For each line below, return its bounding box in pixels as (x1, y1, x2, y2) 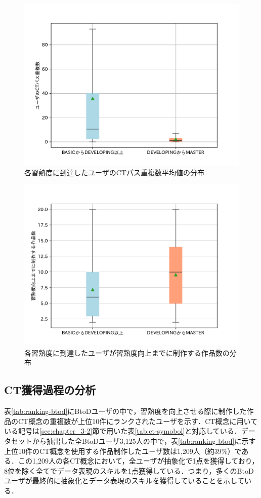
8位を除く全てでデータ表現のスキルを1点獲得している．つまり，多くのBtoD (4, 465, 254, 476)
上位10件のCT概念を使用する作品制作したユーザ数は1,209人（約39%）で (4, 445, 242, 456)
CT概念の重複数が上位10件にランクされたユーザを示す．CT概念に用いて (18, 415, 258, 426)
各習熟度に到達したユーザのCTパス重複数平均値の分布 (24, 167, 204, 177)
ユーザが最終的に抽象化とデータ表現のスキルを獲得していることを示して (4, 475, 244, 486)
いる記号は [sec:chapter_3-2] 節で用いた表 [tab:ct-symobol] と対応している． (4, 426, 241, 436)
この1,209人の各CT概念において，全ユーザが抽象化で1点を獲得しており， (18, 455, 259, 466)
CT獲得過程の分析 (4, 382, 96, 398)
